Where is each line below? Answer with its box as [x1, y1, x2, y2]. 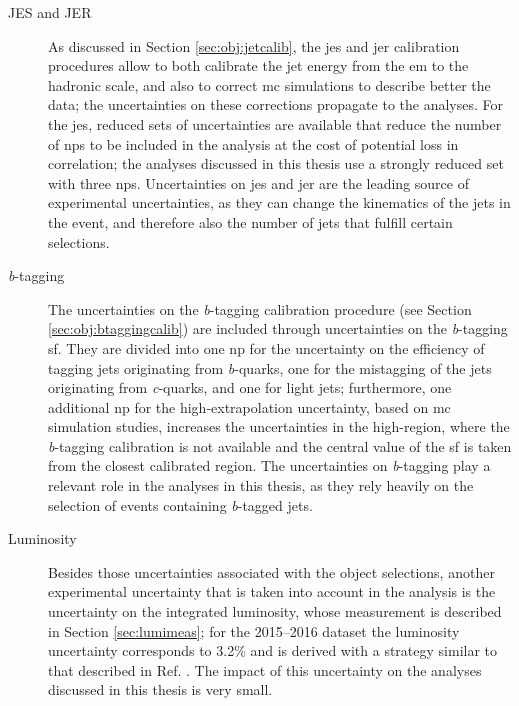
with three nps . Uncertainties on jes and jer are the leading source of [48, 172, 469, 193]
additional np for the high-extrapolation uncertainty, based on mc [48, 396, 451, 417]
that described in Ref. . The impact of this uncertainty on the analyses [48, 659, 482, 680]
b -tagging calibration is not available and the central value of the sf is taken [48, 435, 512, 456]
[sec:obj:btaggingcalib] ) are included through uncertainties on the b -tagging [48, 318, 508, 339]
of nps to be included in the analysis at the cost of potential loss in [48, 133, 459, 154]
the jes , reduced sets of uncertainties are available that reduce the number [48, 113, 502, 134]
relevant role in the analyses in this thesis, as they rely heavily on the [48, 475, 474, 496]
